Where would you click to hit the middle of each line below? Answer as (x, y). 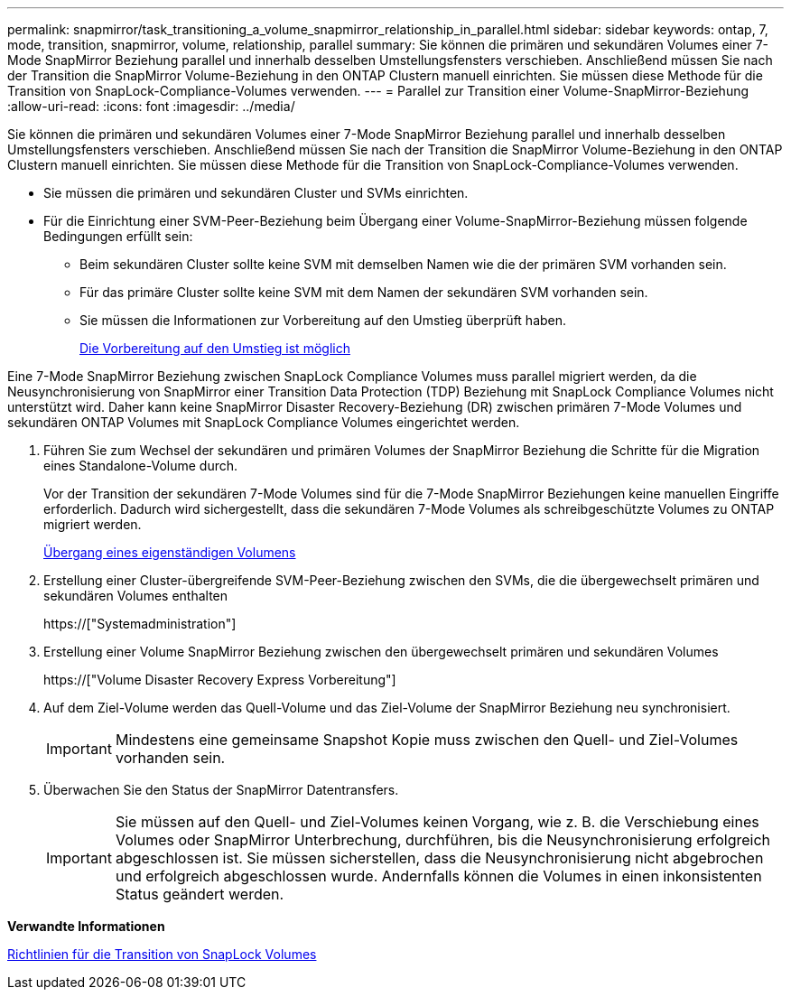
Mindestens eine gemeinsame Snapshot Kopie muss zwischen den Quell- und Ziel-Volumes (427, 740)
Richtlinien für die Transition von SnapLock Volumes (162, 954)
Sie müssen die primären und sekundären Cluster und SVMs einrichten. (256, 193)
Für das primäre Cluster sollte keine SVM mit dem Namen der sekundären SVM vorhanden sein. (364, 292)
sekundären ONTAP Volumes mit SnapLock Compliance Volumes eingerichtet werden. (264, 422)
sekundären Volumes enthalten (136, 596)
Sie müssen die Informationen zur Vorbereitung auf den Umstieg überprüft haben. (323, 320)
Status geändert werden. (200, 894)
